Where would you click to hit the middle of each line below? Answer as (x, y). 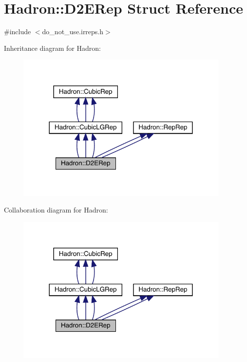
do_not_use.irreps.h (73, 32)
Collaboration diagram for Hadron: (56, 209)
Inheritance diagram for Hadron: (52, 48)
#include (18, 32)
